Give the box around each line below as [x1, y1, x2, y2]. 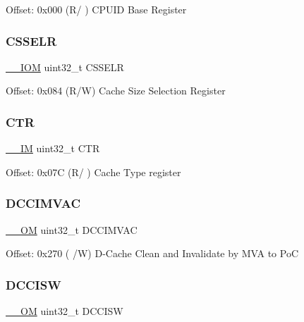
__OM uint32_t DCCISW [6, 304, 123, 318]
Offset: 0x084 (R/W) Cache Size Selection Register [6, 83, 226, 98]
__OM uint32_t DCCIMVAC [6, 222, 138, 237]
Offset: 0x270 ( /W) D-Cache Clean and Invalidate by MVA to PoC [6, 246, 298, 261]
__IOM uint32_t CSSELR [6, 59, 124, 74]
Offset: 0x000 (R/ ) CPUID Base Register [6, 2, 187, 16]
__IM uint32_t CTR [6, 141, 100, 156]
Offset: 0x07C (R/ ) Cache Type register [6, 164, 181, 179]
